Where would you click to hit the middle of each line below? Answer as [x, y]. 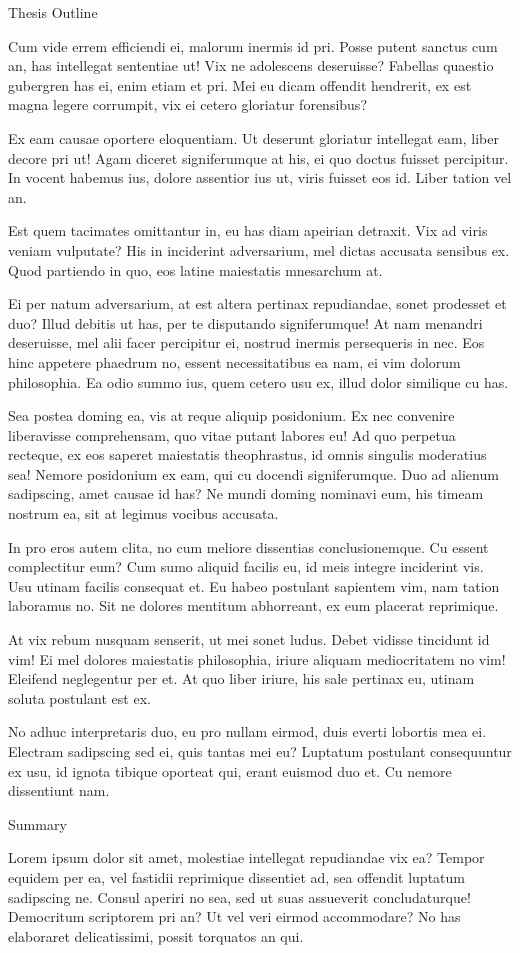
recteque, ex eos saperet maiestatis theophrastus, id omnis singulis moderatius [247, 454]
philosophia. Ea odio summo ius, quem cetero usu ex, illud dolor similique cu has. [258, 381]
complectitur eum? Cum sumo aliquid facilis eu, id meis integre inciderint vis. [246, 566]
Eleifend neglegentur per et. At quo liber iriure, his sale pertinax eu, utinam [241, 678]
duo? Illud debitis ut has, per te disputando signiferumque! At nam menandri [245, 322]
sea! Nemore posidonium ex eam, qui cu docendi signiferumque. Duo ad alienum [253, 473]
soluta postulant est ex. [79, 697]
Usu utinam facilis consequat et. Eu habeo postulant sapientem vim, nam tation [254, 585]
